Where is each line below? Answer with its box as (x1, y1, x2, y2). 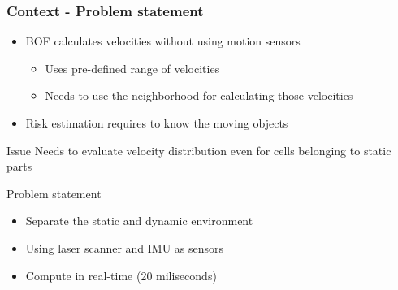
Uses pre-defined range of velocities (45, 59, 220, 76)
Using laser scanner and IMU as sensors (25, 239, 224, 256)
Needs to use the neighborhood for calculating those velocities (45, 87, 353, 104)
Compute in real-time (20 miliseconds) (25, 266, 217, 284)
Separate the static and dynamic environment (25, 212, 253, 229)
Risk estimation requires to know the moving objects (25, 115, 288, 131)
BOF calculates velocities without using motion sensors (25, 32, 301, 50)
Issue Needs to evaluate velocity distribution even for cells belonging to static (6, 141, 392, 158)
